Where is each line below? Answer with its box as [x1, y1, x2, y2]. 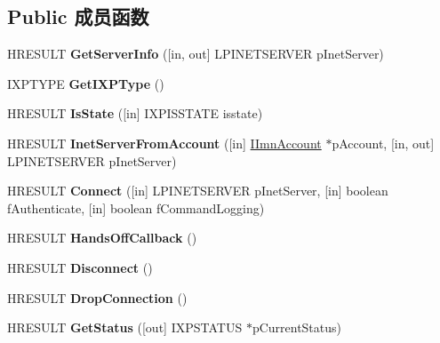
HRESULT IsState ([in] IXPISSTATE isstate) [7, 104, 263, 123]
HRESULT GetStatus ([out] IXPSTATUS [7, 318, 243, 337]
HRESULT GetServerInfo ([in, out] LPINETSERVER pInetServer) [7, 44, 384, 63]
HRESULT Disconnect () [7, 258, 153, 276]
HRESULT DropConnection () [7, 288, 188, 307]
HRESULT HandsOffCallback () [7, 228, 197, 247]
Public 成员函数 [7, 3, 149, 30]
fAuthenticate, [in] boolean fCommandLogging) [7, 198, 265, 217]
